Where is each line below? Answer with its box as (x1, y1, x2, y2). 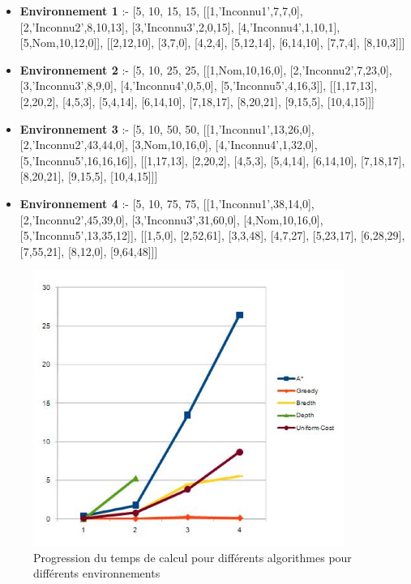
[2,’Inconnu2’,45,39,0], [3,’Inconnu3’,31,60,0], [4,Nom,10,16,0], (19, 211, 323, 228)
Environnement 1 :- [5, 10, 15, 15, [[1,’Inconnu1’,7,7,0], (19, 2, 303, 19)
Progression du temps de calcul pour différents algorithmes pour (33, 548, 352, 565)
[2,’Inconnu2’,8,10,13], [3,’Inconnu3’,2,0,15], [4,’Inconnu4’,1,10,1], (19, 18, 340, 35)
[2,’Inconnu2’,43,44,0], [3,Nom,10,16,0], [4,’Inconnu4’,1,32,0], (19, 136, 318, 153)
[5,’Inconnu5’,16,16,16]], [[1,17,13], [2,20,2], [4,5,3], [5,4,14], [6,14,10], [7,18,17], (19, 151, 405, 168)
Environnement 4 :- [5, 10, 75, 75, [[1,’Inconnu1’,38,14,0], (19, 194, 315, 211)
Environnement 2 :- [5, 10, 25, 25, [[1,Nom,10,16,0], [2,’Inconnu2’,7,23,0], (19, 61, 392, 78)
